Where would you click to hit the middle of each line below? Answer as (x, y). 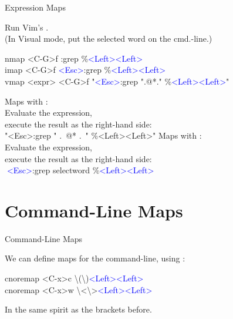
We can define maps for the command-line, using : (95, 258)
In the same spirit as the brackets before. (78, 309)
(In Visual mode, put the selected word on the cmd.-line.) (109, 38)
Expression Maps (35, 7)
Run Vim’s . (27, 27)
